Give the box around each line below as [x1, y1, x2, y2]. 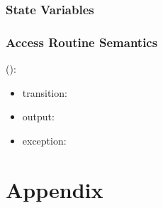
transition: [22, 85, 67, 100]
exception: [22, 132, 67, 147]
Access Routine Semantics [6, 33, 158, 51]
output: [22, 109, 55, 124]
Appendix [6, 175, 103, 204]
